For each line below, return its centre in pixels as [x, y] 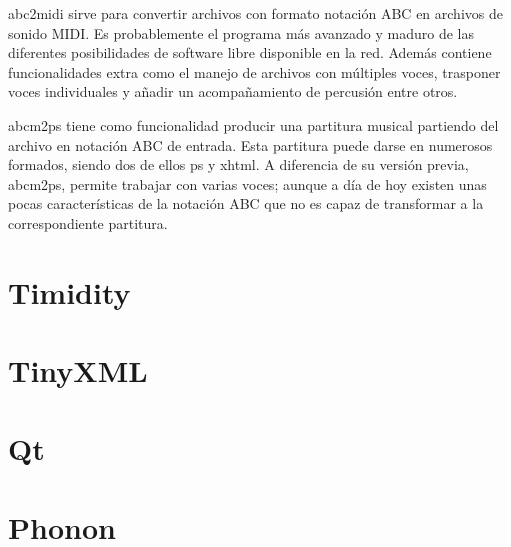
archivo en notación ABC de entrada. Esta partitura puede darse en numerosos [250, 144]
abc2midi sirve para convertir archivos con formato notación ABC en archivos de [255, 13]
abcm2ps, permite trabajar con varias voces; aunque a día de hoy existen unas [247, 183]
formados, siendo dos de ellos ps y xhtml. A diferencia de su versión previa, [238, 164]
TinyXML [78, 370]
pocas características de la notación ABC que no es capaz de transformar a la [246, 203]
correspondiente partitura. [88, 222]
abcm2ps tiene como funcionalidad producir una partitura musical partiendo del [253, 124]
